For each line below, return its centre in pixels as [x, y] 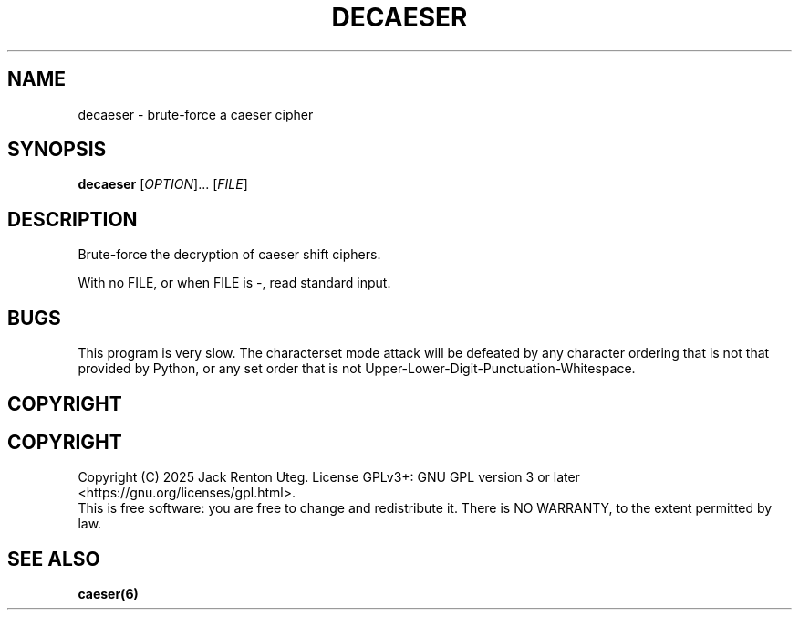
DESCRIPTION [73, 219]
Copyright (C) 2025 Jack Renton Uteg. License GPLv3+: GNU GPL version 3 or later [329, 477]
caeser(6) [108, 594]
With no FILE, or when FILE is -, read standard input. [234, 283]
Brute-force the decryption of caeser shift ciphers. [229, 255]
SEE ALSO [54, 559]
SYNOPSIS [57, 150]
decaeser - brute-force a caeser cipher [196, 114]
